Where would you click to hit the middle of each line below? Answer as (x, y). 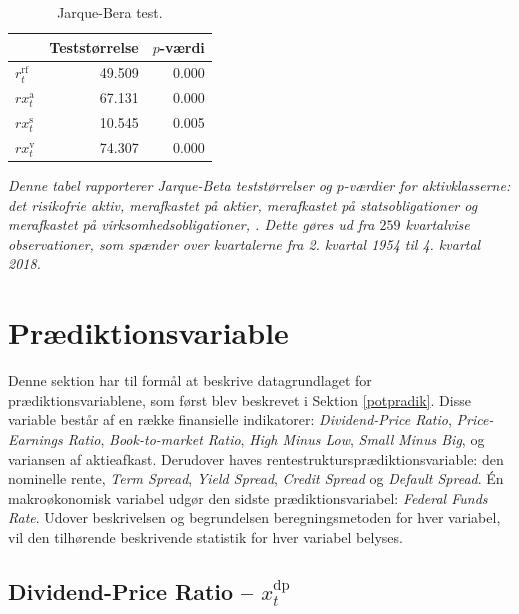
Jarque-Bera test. (110, 12)
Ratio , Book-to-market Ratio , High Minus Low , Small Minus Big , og (276, 438)
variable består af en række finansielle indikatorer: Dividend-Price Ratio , (230, 419)
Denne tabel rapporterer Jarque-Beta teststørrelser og (170, 185)
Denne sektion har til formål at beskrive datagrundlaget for (190, 380)
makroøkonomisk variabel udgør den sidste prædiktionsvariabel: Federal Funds (248, 497)
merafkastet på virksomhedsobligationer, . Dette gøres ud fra (191, 224)
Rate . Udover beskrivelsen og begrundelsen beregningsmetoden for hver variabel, (254, 517)
